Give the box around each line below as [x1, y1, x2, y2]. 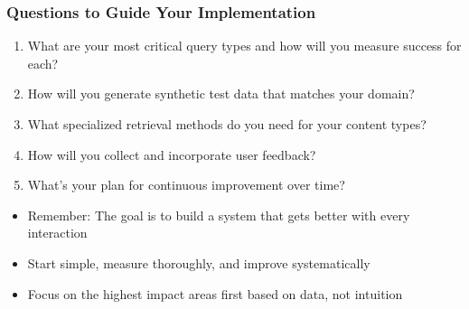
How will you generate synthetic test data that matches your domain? [27, 84, 415, 103]
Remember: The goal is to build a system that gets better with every [27, 205, 410, 224]
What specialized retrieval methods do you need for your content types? [27, 115, 427, 133]
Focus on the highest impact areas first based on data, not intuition [27, 284, 403, 303]
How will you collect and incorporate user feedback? [27, 145, 316, 164]
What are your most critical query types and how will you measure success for [27, 36, 462, 55]
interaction [27, 223, 88, 242]
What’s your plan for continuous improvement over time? [27, 175, 345, 194]
